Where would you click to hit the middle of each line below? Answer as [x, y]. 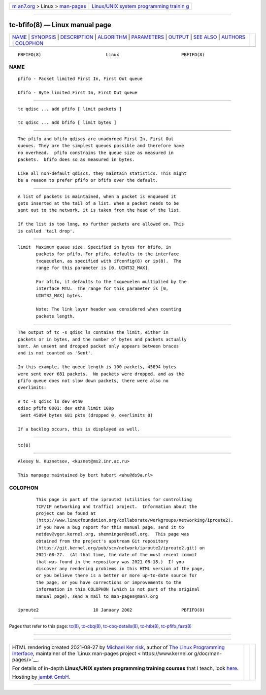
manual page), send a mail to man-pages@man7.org [97, 596]
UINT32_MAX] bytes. [60, 295]
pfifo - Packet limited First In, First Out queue [80, 79]
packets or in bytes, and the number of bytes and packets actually [102, 339]
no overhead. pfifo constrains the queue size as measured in [96, 153]
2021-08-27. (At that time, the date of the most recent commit [116, 555]
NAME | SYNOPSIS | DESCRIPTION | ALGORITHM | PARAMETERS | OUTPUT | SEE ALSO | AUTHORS [129, 37]
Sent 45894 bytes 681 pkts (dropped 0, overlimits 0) [87, 415]
